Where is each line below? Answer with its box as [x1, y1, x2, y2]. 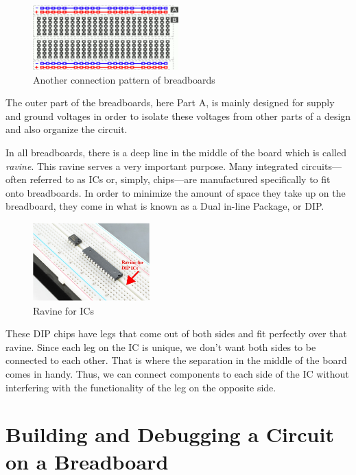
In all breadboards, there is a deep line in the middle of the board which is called [5, 145, 347, 159]
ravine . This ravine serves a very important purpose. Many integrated [5, 158, 298, 173]
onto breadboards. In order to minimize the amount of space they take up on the [5, 185, 346, 199]
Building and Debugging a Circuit [5, 420, 334, 448]
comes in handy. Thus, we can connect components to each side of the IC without [5, 366, 349, 380]
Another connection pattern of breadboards [33, 72, 215, 86]
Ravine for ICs [33, 303, 94, 317]
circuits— [301, 158, 342, 173]
